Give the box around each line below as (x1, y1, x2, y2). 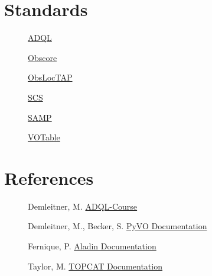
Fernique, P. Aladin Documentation (28, 240, 156, 252)
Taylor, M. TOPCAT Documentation (28, 259, 162, 272)
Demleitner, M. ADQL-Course (28, 200, 138, 212)
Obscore (28, 51, 57, 63)
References (4, 165, 94, 190)
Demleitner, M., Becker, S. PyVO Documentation (28, 220, 207, 232)
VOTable (28, 131, 60, 143)
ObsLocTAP (28, 71, 73, 84)
